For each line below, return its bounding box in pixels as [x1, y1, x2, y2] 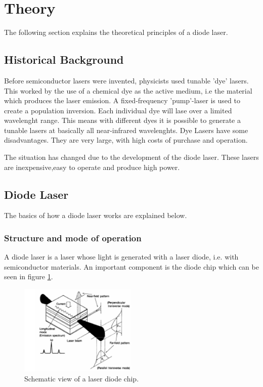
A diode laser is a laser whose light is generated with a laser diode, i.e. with [4, 251, 239, 262]
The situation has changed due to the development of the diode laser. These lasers [4, 152, 259, 162]
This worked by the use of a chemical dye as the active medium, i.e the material [4, 85, 252, 96]
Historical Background [4, 52, 124, 67]
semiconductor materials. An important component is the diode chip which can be [4, 261, 259, 272]
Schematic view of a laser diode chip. [24, 373, 139, 383]
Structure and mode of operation [4, 231, 142, 244]
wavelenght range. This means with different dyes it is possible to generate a [4, 115, 241, 125]
